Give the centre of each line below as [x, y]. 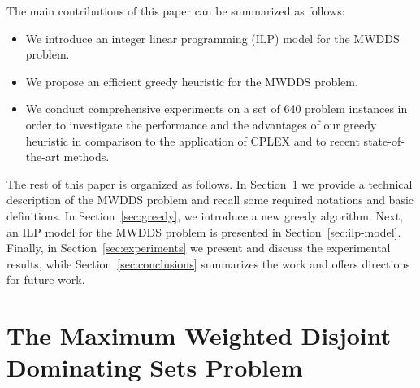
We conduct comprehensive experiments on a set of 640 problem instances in [216, 109]
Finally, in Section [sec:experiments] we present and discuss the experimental [199, 248]
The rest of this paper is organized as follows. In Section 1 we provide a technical [210, 183]
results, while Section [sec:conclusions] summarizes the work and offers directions [208, 263]
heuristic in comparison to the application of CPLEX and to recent [193, 140]
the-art [43, 157]
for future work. [46, 279]
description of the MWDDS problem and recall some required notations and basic [210, 200]
